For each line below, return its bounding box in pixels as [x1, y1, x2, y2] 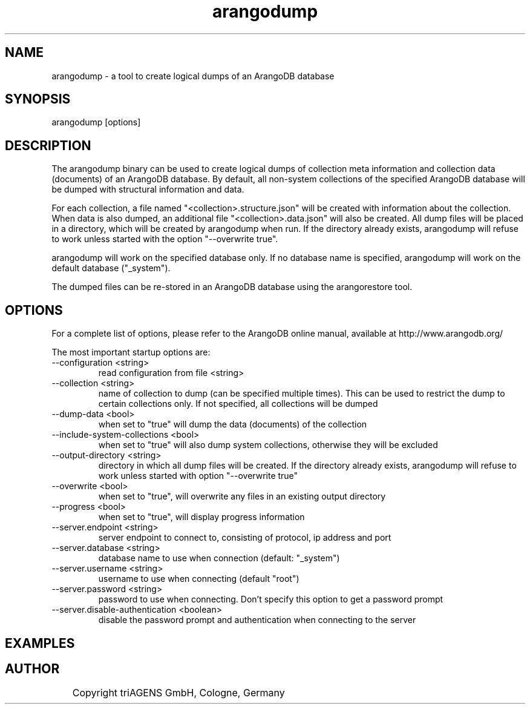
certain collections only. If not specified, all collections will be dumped [98, 398, 378, 409]
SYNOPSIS [5, 91, 71, 107]
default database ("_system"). [51, 263, 171, 274]
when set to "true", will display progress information [98, 512, 305, 523]
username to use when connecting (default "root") [98, 573, 299, 584]
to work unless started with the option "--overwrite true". [51, 234, 278, 245]
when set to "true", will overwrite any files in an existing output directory [98, 491, 386, 502]
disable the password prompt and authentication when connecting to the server [98, 615, 416, 625]
